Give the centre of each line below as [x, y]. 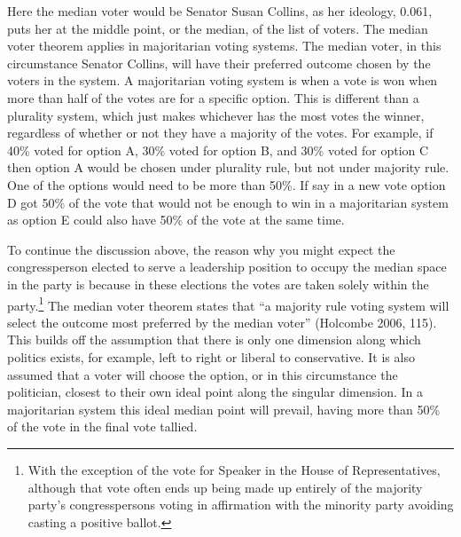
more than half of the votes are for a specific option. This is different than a [213, 97]
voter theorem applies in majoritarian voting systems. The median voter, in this [224, 46]
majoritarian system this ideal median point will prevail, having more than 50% [224, 409]
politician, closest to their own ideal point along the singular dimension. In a [215, 392]
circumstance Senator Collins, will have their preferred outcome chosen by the [219, 63]
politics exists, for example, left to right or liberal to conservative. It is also [211, 356]
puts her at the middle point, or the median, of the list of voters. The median [218, 28]
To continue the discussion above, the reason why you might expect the [201, 249]
